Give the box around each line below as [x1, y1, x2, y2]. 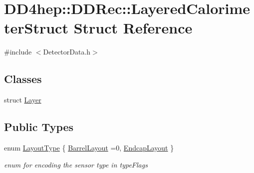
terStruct [4, 17, 68, 38]
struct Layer [4, 94, 41, 105]
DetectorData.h [43, 46, 91, 57]
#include [4, 46, 32, 57]
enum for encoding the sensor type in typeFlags [4, 159, 148, 169]
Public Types [4, 119, 74, 134]
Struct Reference [73, 17, 193, 38]
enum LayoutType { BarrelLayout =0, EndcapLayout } [4, 142, 174, 152]
